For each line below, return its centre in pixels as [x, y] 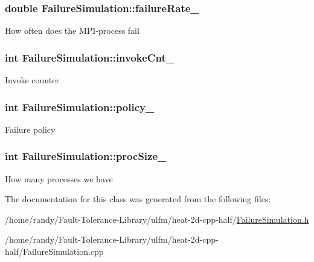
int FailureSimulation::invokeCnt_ [90, 57]
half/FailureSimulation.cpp [54, 251]
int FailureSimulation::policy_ [80, 107]
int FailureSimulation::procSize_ [86, 156]
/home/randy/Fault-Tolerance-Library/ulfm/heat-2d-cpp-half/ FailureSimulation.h [157, 219]
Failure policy [30, 129]
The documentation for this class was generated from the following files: [138, 199]
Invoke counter [32, 80]
